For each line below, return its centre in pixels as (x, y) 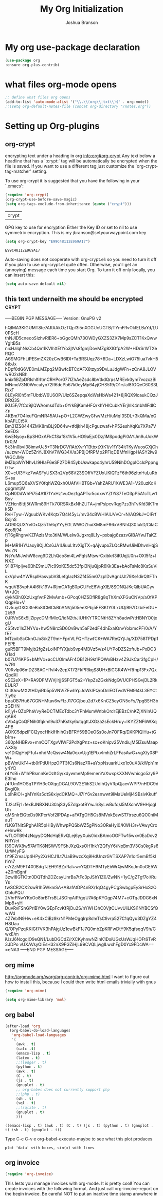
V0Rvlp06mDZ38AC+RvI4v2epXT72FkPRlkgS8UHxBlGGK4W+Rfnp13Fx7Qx (81, 670)
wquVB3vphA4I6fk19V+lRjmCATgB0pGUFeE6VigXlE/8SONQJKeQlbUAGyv (80, 587)
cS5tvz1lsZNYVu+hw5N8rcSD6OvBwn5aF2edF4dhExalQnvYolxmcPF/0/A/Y (81, 628)
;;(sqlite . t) (31, 1108)
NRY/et (12, 841)
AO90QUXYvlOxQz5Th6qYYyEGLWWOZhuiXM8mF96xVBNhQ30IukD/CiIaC (81, 525)
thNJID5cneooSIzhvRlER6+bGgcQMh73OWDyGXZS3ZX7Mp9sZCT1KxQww (81, 338)
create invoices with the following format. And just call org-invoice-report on (82, 1188)
